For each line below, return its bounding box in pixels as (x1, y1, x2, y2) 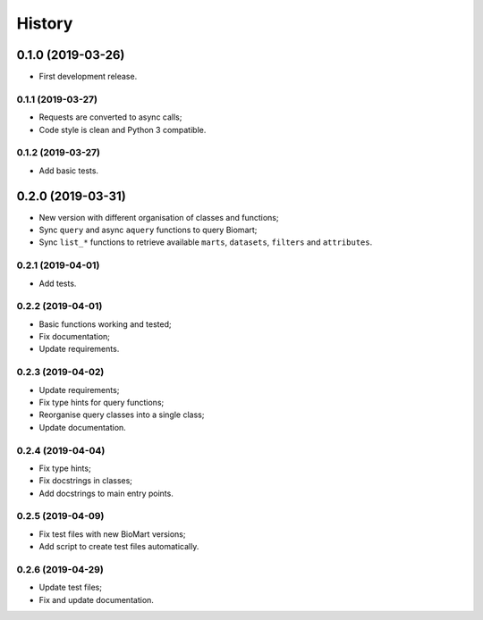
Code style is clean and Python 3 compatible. (38, 124, 207, 135)
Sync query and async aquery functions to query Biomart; (38, 224, 258, 236)
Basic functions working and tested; (38, 318, 172, 330)
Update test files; (38, 582, 103, 593)
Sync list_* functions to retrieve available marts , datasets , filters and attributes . (38, 237, 373, 247)
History (16, 13, 73, 33)
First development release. (38, 71, 138, 82)
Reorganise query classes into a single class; (38, 409, 205, 420)
